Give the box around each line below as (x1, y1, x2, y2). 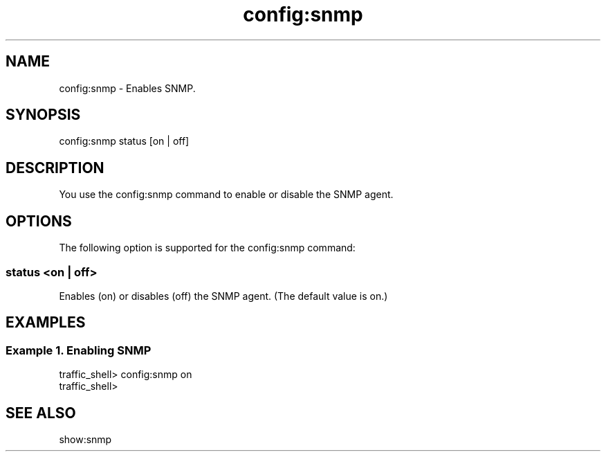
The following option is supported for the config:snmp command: (59, 242, 356, 254)
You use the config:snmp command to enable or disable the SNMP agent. (59, 188, 394, 201)
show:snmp (59, 433, 112, 445)
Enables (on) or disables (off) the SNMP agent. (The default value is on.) (59, 289, 388, 302)
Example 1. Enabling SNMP (6, 343, 151, 357)
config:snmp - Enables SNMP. (59, 82, 196, 94)
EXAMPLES (6, 314, 86, 332)
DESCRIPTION (6, 159, 104, 177)
